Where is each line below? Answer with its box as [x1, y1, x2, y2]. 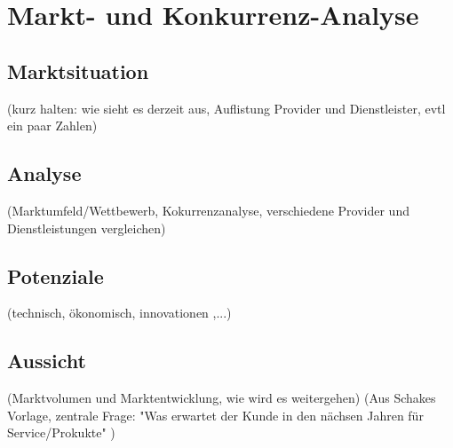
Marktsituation [7, 57, 149, 84]
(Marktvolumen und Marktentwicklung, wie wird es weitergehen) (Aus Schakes [7, 389, 436, 407]
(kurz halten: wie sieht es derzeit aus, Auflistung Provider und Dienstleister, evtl [7, 98, 446, 117]
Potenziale [7, 262, 104, 289]
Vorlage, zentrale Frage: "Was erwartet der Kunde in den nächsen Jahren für [7, 405, 424, 424]
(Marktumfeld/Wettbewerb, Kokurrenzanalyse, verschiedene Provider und [7, 200, 409, 219]
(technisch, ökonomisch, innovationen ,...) [7, 303, 232, 322]
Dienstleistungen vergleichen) [7, 218, 166, 237]
